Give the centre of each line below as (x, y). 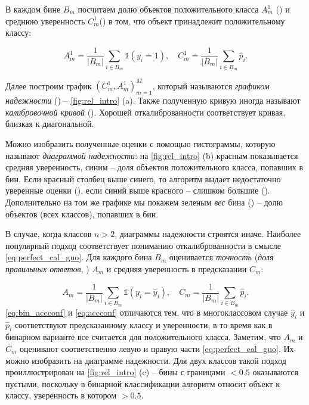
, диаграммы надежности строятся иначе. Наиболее (208, 234)
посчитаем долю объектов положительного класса (168, 9)
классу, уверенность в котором (61, 395)
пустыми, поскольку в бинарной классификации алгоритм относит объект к (143, 383)
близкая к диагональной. (50, 124)
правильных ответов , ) (47, 269)
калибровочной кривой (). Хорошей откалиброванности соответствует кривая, (146, 112)
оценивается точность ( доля (221, 257)
